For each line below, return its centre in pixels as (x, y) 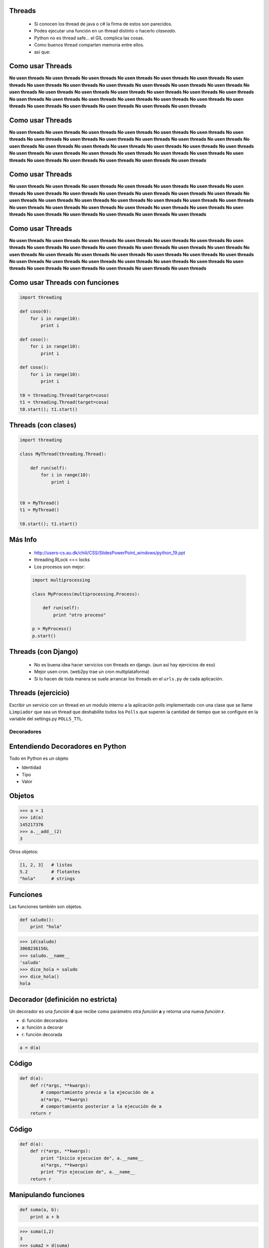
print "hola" (46, 927)
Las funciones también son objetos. (46, 907)
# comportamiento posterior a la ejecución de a (101, 1106)
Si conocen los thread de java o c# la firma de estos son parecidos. (103, 24)
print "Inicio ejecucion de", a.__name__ (92, 1158)
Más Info (23, 540)
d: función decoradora (45, 1020)
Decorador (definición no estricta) (63, 999)
